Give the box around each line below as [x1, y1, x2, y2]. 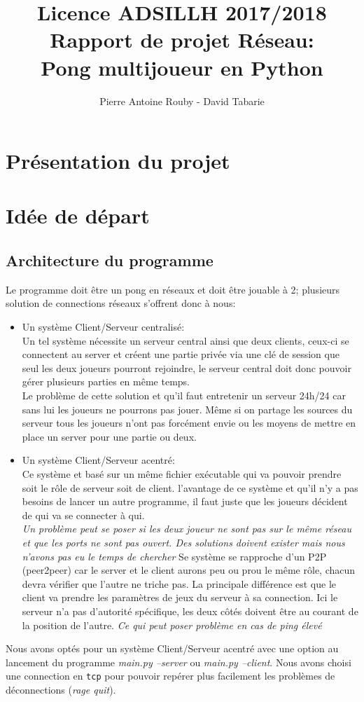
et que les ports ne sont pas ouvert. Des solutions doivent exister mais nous [22, 535, 345, 549]
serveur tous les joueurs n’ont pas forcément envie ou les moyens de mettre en [22, 415, 356, 430]
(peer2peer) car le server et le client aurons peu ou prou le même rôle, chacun [22, 563, 356, 577]
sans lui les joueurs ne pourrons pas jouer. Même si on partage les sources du [22, 401, 353, 416]
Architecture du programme [6, 249, 213, 271]
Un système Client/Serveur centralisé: [22, 319, 185, 334]
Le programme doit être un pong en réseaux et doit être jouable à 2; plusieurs [6, 282, 340, 296]
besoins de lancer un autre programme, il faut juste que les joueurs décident [22, 494, 348, 509]
